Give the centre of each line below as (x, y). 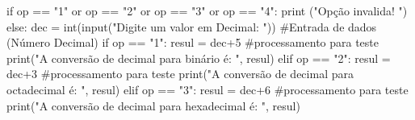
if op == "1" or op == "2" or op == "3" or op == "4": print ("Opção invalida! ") (207, 10)
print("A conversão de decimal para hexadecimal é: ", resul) (153, 105)
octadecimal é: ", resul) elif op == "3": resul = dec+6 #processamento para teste (207, 89)
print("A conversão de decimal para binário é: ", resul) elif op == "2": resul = (199, 58)
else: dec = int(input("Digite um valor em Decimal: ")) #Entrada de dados (192, 26)
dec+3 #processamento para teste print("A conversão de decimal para (180, 74)
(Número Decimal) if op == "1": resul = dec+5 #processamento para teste (193, 42)
